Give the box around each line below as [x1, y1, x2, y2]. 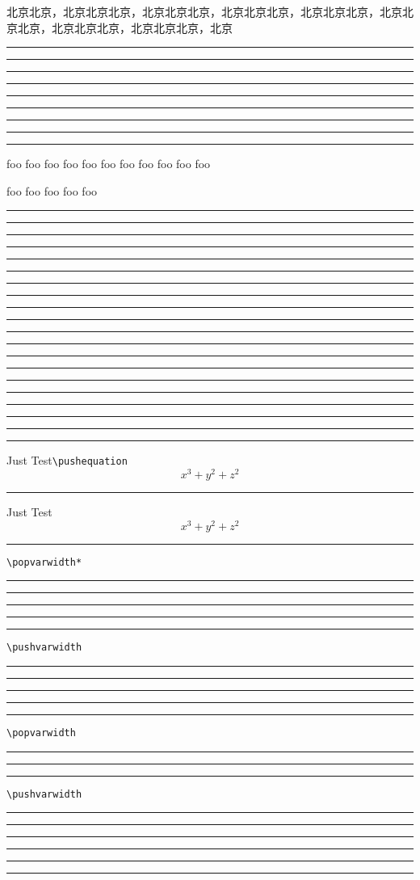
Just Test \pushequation [6, 452, 128, 469]
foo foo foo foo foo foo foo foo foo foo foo [6, 155, 211, 172]
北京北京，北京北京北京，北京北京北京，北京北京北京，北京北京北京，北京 [6, 3, 402, 19]
